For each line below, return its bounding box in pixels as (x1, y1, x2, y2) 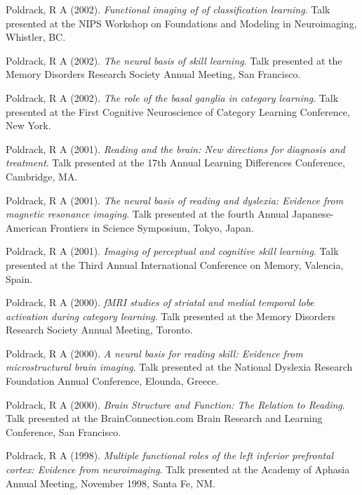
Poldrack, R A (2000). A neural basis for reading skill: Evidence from (6, 345, 303, 360)
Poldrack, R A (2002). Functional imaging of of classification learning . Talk (6, 2, 330, 16)
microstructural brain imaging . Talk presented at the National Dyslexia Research (6, 359, 353, 374)
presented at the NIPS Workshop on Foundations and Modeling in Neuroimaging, (6, 15, 357, 30)
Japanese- (292, 206, 334, 221)
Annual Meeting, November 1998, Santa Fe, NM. (6, 475, 215, 490)
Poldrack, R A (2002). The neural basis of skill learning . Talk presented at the (6, 53, 342, 67)
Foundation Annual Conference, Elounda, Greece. (6, 374, 219, 388)
